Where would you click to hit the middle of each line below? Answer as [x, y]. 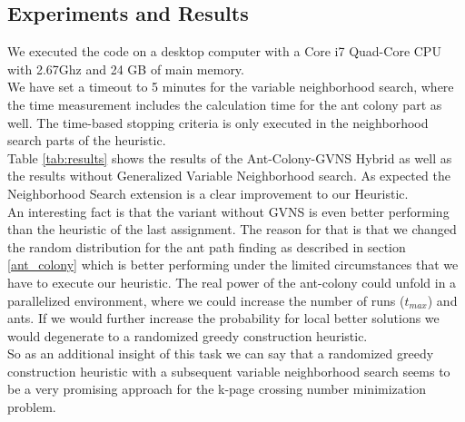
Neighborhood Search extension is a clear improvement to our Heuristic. [208, 193]
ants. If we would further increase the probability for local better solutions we [223, 318]
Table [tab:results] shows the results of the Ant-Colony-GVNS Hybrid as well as [230, 157]
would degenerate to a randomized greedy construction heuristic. [188, 335]
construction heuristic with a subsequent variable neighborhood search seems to [229, 371]
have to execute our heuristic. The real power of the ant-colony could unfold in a [232, 282]
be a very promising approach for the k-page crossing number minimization [217, 389]
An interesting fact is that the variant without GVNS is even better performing [228, 211]
